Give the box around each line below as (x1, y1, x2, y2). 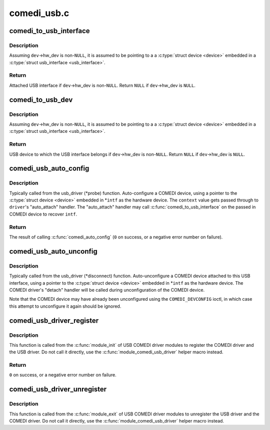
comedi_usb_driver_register (9, 316, 99, 325)
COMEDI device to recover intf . (9, 211, 77, 217)
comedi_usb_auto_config (9, 164, 89, 173)
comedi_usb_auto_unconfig (9, 247, 97, 256)
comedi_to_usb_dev (9, 95, 73, 104)
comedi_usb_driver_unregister (9, 385, 107, 393)
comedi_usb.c (9, 8, 69, 19)
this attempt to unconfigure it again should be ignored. (9, 303, 121, 309)
